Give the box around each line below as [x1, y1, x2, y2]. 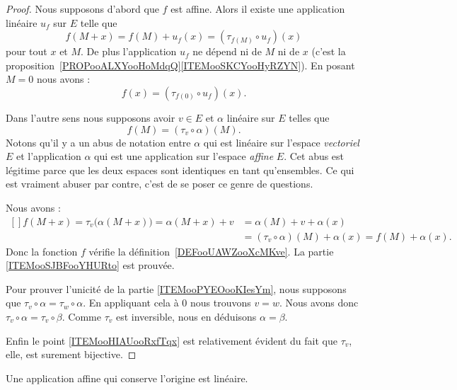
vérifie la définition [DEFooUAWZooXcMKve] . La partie [88, 243, 334, 258]
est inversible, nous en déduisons [115, 309, 257, 323]
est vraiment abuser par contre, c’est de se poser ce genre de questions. [6, 176, 313, 191]
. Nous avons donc [279, 295, 359, 310]
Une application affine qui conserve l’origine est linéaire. [6, 370, 248, 385]
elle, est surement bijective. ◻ [6, 347, 137, 362]
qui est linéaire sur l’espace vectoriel [203, 134, 359, 149]
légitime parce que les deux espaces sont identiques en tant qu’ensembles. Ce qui [6, 162, 354, 177]
